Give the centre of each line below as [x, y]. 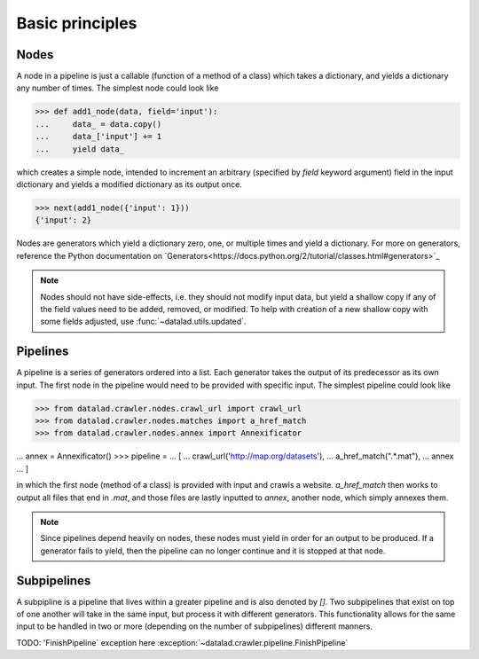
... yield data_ [79, 149]
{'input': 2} [63, 220]
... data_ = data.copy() [98, 124]
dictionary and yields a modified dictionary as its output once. [130, 184]
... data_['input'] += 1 [98, 137]
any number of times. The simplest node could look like [118, 88]
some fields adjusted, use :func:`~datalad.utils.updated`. [144, 322]
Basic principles [77, 23]
